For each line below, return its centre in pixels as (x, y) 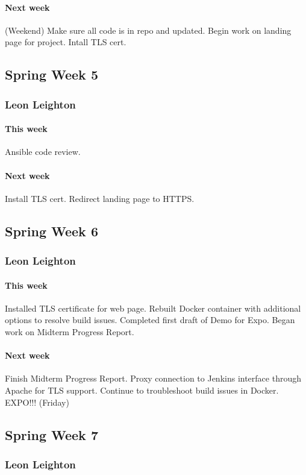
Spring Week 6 (52, 231)
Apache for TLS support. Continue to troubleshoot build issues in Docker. (142, 390)
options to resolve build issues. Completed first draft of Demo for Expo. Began (150, 320)
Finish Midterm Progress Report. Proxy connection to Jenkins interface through (153, 378)
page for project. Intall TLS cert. (66, 42)
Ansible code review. (43, 152)
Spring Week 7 (52, 434)
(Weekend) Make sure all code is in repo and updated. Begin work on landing (148, 30)
